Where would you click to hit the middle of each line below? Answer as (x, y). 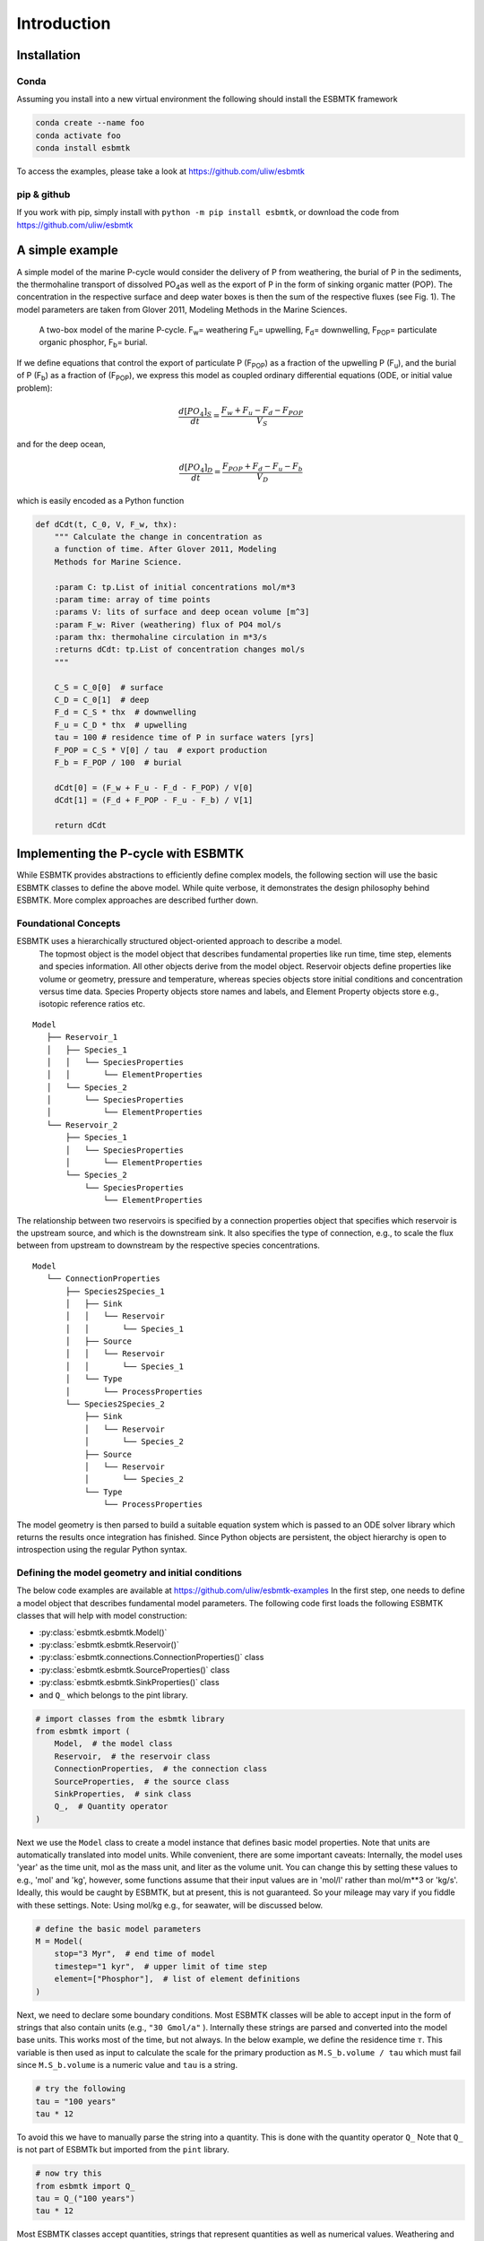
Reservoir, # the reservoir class (132, 1756)
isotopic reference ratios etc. (92, 1004)
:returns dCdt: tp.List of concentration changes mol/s (180, 649)
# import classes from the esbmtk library (130, 1718)
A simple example (67, 251)
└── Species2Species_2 (116, 1404)
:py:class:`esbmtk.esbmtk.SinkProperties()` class (129, 1683)
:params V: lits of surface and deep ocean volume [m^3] (182, 612)
